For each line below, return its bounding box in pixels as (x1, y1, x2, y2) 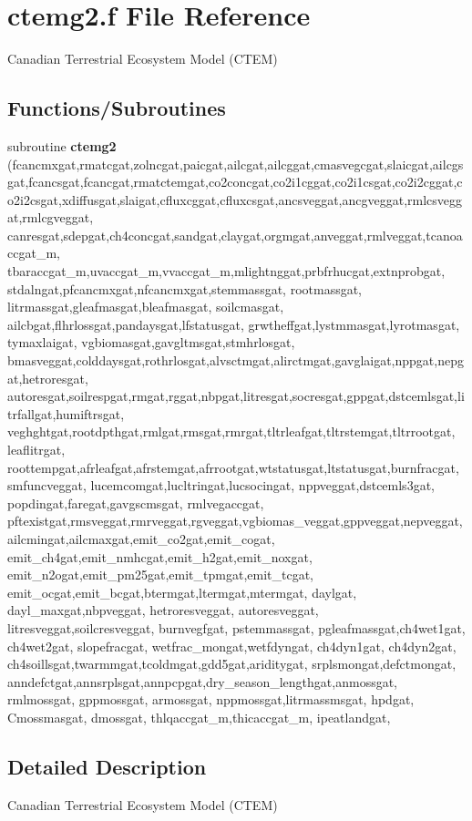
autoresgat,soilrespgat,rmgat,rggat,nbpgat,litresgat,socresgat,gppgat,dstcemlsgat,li (7, 386, 465, 405)
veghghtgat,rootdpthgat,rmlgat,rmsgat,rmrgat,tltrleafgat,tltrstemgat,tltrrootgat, (7, 422, 456, 441)
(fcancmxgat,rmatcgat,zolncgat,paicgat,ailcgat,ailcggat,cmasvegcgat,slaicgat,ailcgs (7, 154, 464, 173)
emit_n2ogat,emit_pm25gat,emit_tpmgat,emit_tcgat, (7, 565, 313, 584)
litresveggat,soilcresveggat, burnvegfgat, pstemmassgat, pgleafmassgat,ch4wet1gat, (7, 618, 466, 637)
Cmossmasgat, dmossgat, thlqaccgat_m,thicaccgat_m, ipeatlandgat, (7, 707, 391, 726)
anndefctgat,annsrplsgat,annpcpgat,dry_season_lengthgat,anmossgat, (7, 672, 398, 691)
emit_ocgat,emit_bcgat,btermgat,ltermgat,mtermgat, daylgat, (7, 582, 357, 601)
